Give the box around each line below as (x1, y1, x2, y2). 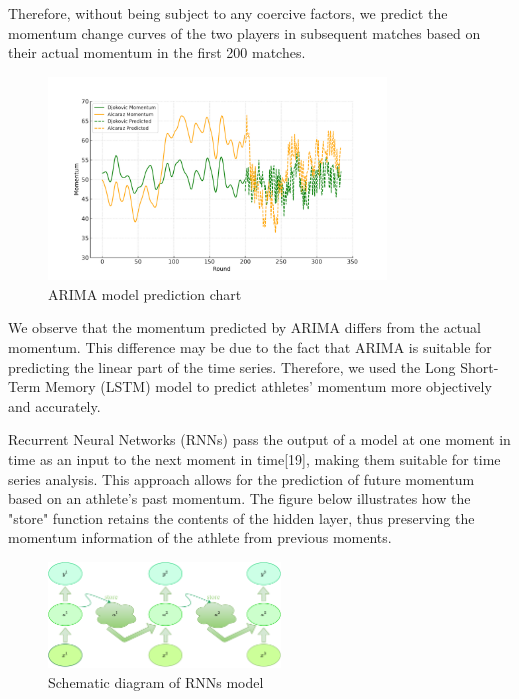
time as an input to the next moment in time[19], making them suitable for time (8, 448, 501, 469)
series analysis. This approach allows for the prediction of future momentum (8, 468, 475, 489)
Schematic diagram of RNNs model (48, 671, 264, 692)
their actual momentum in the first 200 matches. (8, 42, 306, 63)
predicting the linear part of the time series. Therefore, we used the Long (8, 356, 456, 377)
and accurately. (8, 395, 101, 416)
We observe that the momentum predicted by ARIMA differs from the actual (8, 317, 481, 338)
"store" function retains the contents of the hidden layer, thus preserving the (8, 507, 475, 528)
